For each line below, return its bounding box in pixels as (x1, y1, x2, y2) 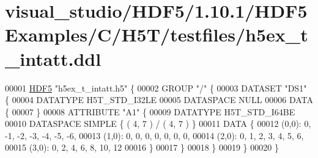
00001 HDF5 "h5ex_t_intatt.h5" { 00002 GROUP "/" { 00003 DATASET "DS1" (5, 81, 307, 94)
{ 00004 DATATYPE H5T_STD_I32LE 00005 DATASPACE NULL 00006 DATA (5, 93, 314, 106)
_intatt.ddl (5, 46, 102, 71)
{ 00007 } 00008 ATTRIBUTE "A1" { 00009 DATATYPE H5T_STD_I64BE (5, 105, 295, 118)
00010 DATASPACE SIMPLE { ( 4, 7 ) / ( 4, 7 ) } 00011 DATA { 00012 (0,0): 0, (5, 117, 311, 130)
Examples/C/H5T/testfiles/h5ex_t (5, 22, 308, 47)
